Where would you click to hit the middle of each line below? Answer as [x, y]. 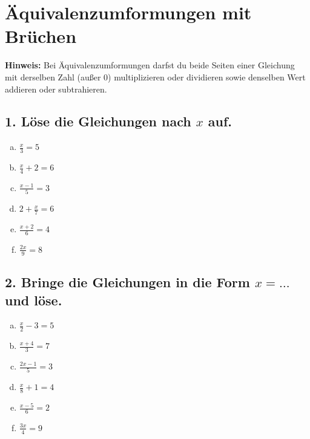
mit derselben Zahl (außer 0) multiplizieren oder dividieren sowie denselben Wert [155, 76]
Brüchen [41, 36]
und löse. [34, 300]
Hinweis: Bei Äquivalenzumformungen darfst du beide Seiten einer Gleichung [150, 65]
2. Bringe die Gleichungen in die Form [127, 282]
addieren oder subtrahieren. [56, 89]
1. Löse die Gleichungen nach [98, 121]
